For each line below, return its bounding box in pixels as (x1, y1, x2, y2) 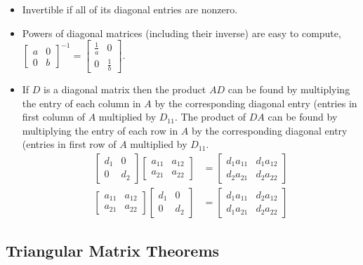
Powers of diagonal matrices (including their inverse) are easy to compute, (22, 25, 341, 40)
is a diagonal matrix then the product (44, 81, 206, 96)
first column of (22, 109, 85, 124)
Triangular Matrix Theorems (6, 240, 220, 261)
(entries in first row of (22, 137, 117, 151)
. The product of (174, 109, 246, 124)
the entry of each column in (22, 95, 141, 110)
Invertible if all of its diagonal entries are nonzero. (22, 2, 238, 16)
